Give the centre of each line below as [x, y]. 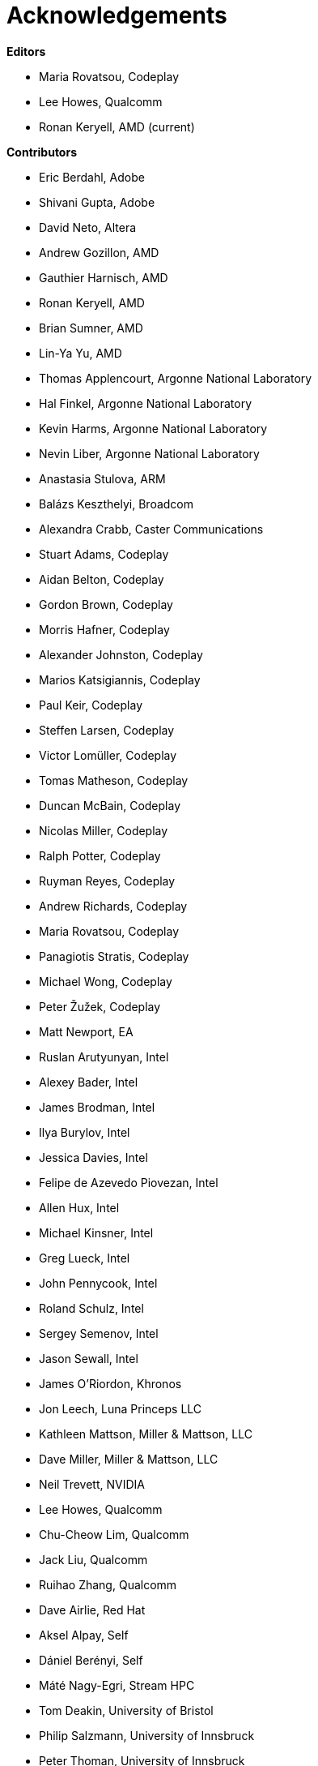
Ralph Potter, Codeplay [100, 855]
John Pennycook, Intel [98, 1283]
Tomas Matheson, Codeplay [114, 780]
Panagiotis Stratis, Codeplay [114, 956]
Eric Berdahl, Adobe [92, 177]
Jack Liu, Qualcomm [93, 1559]
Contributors [42, 152]
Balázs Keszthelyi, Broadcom [116, 504]
